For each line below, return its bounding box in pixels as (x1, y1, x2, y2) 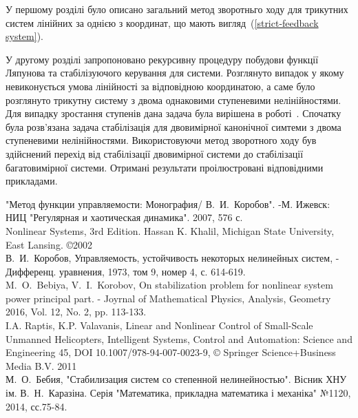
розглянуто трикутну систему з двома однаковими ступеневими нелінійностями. (6, 92, 341, 107)
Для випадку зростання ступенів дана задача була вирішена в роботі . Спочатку (6, 106, 341, 121)
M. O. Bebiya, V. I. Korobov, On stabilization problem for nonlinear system (6, 278, 333, 292)
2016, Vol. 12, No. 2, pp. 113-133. (6, 304, 147, 319)
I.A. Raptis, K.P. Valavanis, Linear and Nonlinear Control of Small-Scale (6, 318, 313, 333)
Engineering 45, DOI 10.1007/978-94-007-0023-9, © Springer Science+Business (6, 345, 336, 359)
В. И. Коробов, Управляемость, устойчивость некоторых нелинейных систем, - (6, 251, 339, 265)
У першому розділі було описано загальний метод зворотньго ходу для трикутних (6, 2, 348, 16)
